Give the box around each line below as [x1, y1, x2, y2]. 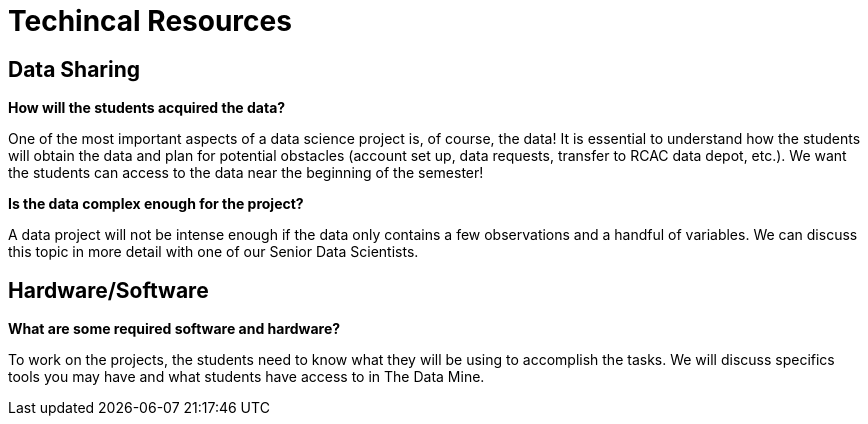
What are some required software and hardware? [8, 320, 341, 338]
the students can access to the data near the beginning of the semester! [8, 164, 484, 182]
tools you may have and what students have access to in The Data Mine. [8, 368, 485, 386]
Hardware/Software [8, 277, 209, 303]
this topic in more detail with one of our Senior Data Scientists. [8, 243, 419, 261]
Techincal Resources [8, 4, 292, 38]
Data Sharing [8, 56, 141, 82]
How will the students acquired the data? [8, 99, 286, 117]
